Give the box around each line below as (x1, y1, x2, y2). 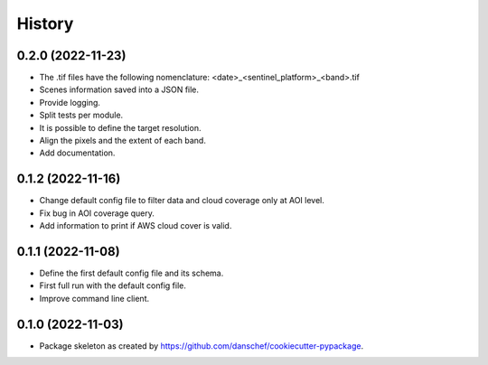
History (16, 14, 74, 33)
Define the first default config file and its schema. (39, 267, 224, 278)
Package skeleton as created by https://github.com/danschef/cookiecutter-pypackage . (39, 340, 364, 351)
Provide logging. (39, 97, 101, 108)
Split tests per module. (39, 109, 124, 121)
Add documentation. (39, 147, 116, 158)
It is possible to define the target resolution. (39, 122, 202, 133)
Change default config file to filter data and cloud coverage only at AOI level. (39, 195, 324, 206)
